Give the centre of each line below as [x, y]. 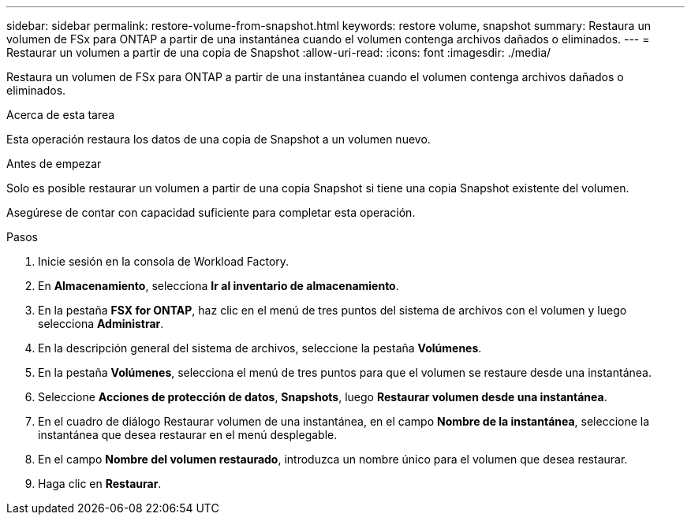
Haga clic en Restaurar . [100, 484]
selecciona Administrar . [101, 324]
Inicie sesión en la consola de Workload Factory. [164, 261]
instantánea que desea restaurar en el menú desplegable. [188, 435]
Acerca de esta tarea [61, 115]
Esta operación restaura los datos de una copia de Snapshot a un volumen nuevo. [219, 139]
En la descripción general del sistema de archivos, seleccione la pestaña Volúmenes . [260, 348]
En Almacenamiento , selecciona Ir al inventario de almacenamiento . [219, 286]
